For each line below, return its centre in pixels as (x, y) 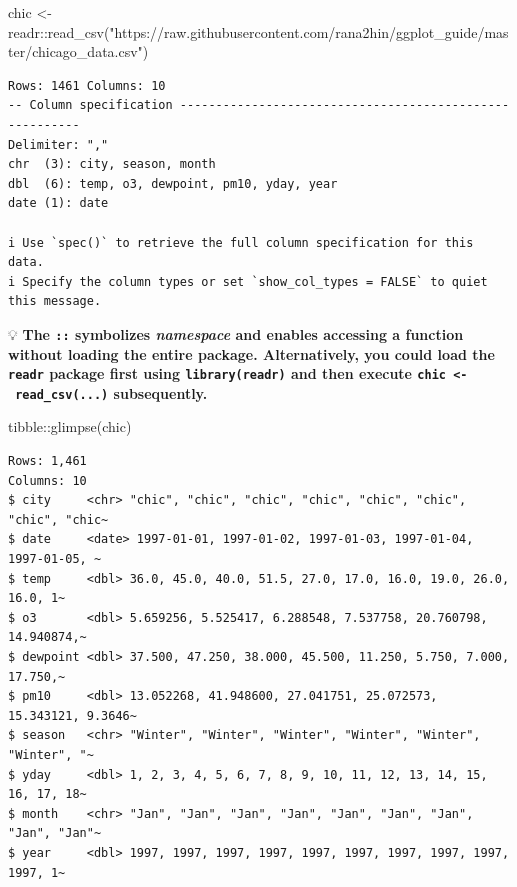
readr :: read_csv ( (59, 31)
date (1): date (58, 203)
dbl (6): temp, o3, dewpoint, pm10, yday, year (173, 183)
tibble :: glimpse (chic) (70, 426)
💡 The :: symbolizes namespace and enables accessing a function (236, 333)
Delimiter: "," (58, 144)
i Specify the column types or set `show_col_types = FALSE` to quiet (248, 281)
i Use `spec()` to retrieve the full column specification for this (241, 242)
